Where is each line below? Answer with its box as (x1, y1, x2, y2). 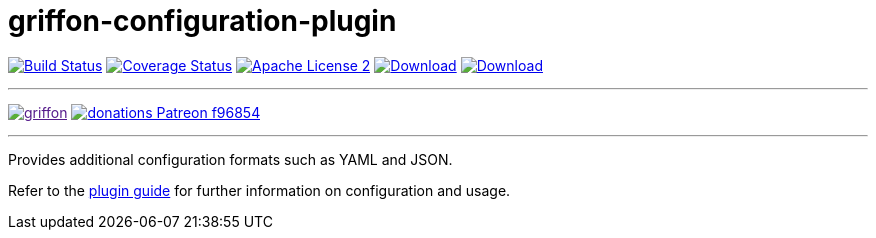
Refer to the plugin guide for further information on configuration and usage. (8, 181, 511, 199)
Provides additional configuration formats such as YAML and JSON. (8, 150, 453, 168)
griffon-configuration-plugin (8, 4, 397, 38)
